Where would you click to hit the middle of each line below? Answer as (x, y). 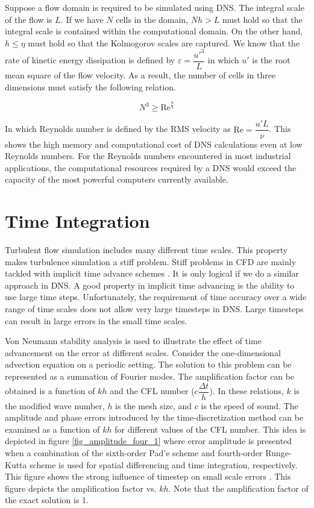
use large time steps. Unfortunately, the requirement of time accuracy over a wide (156, 297)
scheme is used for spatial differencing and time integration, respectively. (164, 464)
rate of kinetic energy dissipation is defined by (90, 60)
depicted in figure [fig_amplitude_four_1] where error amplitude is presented (149, 441)
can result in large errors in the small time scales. (96, 320)
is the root (271, 60)
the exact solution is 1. (47, 500)
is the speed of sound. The (250, 405)
